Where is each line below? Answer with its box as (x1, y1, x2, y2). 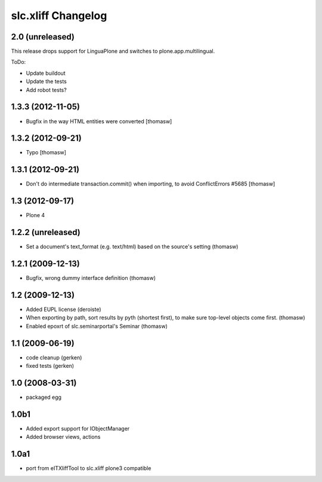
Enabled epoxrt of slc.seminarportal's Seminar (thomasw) (26, 322, 168, 330)
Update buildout (26, 69, 66, 77)
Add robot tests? (26, 86, 67, 93)
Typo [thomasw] (26, 149, 67, 156)
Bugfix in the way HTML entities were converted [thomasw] (26, 117, 172, 125)
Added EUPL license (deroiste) (26, 306, 101, 313)
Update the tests (26, 78, 67, 85)
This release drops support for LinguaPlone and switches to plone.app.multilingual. (11, 48, 215, 55)
